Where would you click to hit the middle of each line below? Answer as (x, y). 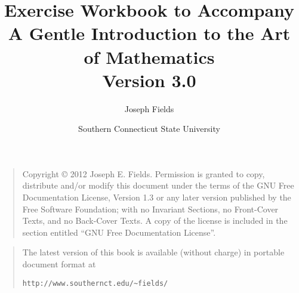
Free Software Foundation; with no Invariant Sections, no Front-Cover (150, 209)
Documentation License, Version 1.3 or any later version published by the (157, 197)
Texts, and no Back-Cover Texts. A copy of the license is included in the (155, 220)
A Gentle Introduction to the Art (149, 33)
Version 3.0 (149, 80)
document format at (59, 264)
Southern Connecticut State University (149, 129)
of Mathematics (149, 56)
